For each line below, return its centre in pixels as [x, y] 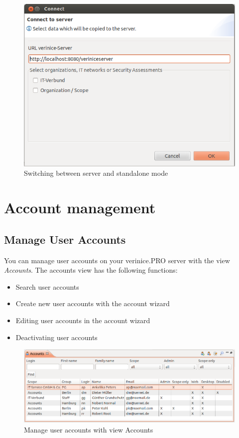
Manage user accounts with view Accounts [89, 429]
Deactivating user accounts [57, 337]
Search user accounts [47, 286]
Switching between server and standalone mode [96, 173]
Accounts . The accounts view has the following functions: [91, 270]
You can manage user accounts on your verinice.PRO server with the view [117, 260]
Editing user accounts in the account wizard [83, 320]
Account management [80, 208]
